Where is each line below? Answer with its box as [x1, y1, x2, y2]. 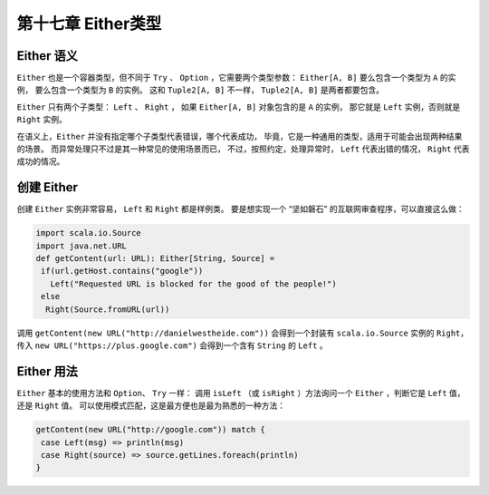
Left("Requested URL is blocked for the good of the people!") [50, 278, 337, 289]
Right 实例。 [16, 114, 68, 125]
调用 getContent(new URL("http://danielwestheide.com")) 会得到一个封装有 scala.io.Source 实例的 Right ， [16, 327, 469, 338]
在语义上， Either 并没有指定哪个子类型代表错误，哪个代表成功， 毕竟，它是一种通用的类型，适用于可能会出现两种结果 [16, 131, 463, 141]
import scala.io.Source [35, 228, 142, 238]
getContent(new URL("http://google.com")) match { [35, 424, 266, 435]
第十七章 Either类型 [16, 14, 162, 34]
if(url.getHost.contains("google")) [41, 266, 204, 277]
